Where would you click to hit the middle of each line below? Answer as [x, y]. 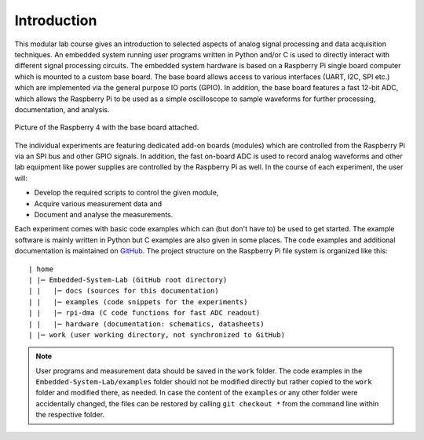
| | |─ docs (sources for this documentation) [124, 291]
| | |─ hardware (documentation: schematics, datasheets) [146, 324]
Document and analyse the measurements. [104, 215]
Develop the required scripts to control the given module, [126, 193]
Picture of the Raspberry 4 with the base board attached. [107, 127]
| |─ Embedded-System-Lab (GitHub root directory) [128, 280]
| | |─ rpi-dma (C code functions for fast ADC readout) [144, 313]
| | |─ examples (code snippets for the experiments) [138, 302]
